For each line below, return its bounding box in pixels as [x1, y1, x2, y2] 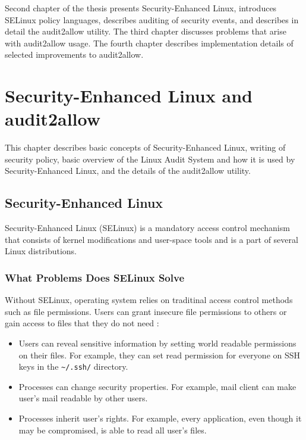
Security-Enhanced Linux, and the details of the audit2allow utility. [5, 164, 251, 177]
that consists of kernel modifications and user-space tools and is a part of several [5, 233, 298, 245]
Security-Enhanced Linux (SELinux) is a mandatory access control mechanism [5, 221, 290, 234]
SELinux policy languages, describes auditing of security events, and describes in [5, 13, 299, 26]
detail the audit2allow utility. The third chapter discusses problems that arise [5, 25, 286, 38]
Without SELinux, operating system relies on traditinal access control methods [5, 294, 293, 306]
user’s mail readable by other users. [18, 392, 148, 404]
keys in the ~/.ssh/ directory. [18, 360, 128, 373]
